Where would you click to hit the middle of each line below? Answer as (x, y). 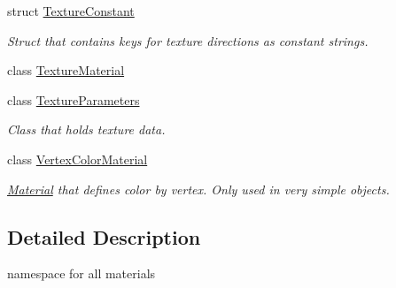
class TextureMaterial (66, 70)
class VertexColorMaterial (78, 159)
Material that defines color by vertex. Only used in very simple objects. (198, 189)
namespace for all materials (82, 273)
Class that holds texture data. (86, 129)
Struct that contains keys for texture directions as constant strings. (188, 40)
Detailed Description (104, 236)
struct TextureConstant (71, 11)
